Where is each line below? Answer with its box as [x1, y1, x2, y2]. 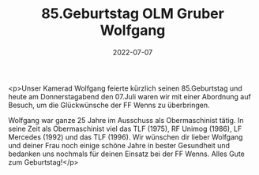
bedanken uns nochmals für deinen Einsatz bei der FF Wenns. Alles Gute [8, 149, 245, 158]
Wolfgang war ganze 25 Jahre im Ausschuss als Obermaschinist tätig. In [8, 115, 244, 125]
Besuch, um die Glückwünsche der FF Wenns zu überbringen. [8, 100, 211, 110]
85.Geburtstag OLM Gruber [40, 5, 225, 23]
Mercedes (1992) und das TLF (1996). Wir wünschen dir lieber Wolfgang [8, 132, 243, 142]
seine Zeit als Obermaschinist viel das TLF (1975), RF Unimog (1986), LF [8, 124, 242, 133]
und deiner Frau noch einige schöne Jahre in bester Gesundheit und [8, 140, 231, 150]
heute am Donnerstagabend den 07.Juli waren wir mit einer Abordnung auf [8, 91, 251, 101]
